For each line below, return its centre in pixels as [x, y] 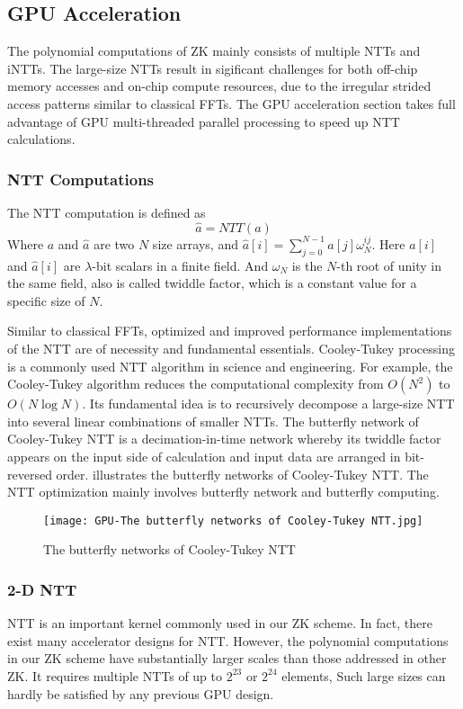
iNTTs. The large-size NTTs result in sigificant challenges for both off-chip [213, 68]
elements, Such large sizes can [364, 675]
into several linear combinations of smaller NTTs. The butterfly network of [213, 421]
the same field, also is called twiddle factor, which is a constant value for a [212, 283]
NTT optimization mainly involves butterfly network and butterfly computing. [223, 492]
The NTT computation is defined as [107, 212]
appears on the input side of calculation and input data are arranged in [204, 456]
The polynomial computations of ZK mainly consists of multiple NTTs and [214, 51]
